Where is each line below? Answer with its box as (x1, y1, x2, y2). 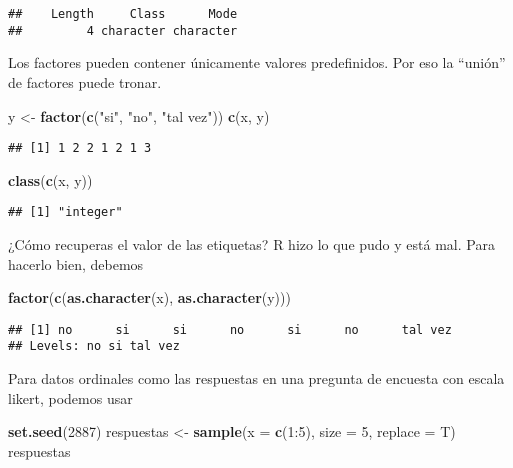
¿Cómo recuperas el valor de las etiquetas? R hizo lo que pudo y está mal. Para (8, 234, 495, 254)
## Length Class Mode (8, 7, 238, 21)
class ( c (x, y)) (8, 169, 93, 190)
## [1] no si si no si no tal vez (8, 322, 452, 337)
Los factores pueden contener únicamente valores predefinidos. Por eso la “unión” (8, 52, 506, 73)
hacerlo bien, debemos (8, 253, 144, 274)
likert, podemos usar (8, 387, 133, 408)
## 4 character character (8, 23, 238, 38)
